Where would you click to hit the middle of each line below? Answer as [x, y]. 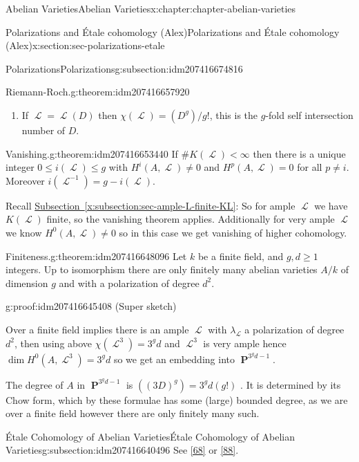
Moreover [25, 180]
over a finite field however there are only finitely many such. [133, 413]
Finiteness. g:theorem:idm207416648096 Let [96, 256]
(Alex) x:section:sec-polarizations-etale [85, 45]
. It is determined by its [291, 384]
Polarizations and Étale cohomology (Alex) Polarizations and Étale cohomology [173, 31]
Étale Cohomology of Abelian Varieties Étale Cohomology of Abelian [150, 436]
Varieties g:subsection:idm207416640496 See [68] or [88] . [122, 450]
